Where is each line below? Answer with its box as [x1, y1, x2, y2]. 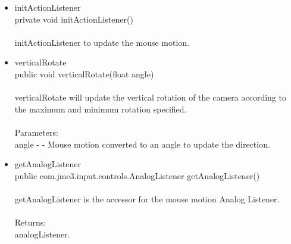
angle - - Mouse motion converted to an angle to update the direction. [14, 137, 270, 150]
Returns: [14, 216, 46, 229]
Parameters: [14, 126, 58, 138]
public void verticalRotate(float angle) [14, 67, 154, 80]
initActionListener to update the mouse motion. [14, 36, 190, 48]
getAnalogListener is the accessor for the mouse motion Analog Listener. [14, 192, 280, 205]
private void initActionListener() [14, 12, 133, 25]
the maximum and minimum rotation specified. [14, 102, 187, 115]
